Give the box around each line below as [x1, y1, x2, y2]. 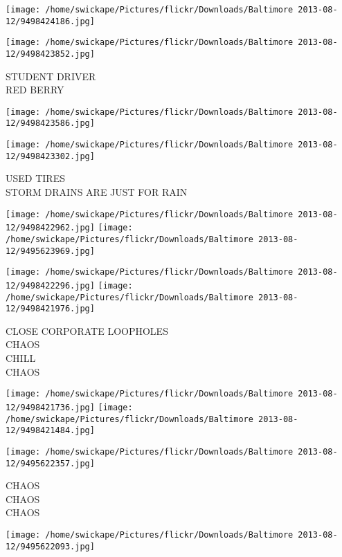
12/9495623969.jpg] [6, 246, 95, 256]
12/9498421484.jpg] [6, 426, 95, 436]
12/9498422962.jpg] [6, 223, 95, 233]
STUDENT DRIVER [6, 69, 96, 83]
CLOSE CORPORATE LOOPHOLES [6, 323, 168, 338]
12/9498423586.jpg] [6, 118, 95, 129]
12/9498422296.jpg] [6, 280, 95, 291]
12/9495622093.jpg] [6, 541, 95, 551]
